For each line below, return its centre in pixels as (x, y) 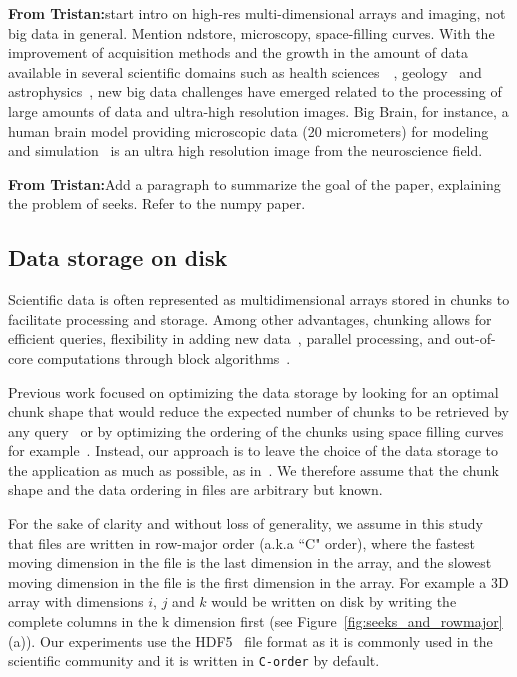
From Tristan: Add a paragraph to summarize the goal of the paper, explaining (254, 183)
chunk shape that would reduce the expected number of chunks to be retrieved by (258, 411)
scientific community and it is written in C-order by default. (194, 660)
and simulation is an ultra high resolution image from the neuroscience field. (245, 150)
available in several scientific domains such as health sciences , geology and (245, 71)
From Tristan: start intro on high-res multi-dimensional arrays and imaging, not (257, 13)
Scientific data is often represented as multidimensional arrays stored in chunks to (259, 299)
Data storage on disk (118, 257)
